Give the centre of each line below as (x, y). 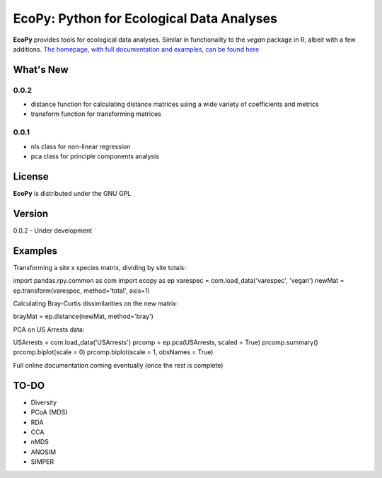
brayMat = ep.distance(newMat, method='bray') (83, 316)
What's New (41, 70)
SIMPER (42, 462)
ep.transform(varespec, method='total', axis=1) (81, 291)
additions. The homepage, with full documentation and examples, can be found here (136, 49)
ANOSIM (44, 452)
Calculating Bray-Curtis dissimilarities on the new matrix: (95, 303)
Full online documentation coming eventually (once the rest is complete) (118, 365)
